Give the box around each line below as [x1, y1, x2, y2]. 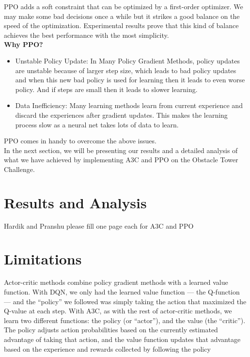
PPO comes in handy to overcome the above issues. [4, 136, 156, 146]
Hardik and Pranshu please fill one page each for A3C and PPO [4, 220, 194, 231]
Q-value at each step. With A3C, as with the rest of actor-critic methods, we [4, 306, 232, 316]
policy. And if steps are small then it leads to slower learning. [15, 84, 198, 94]
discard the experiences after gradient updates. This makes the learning [15, 109, 228, 120]
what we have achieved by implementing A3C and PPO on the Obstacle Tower [4, 155, 238, 165]
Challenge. [4, 164, 35, 174]
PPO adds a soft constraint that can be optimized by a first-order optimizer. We [4, 1, 243, 11]
